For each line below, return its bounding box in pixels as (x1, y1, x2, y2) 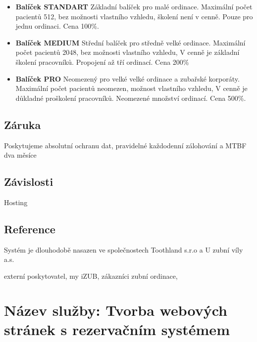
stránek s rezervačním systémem (4, 319, 230, 339)
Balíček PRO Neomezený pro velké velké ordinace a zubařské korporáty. (15, 73, 240, 84)
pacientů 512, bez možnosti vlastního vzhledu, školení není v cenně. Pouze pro (15, 11, 253, 21)
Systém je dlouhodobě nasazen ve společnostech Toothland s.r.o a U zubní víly (4, 244, 243, 255)
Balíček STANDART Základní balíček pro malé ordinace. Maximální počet (15, 1, 253, 11)
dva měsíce (4, 150, 37, 160)
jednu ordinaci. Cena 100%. (15, 21, 99, 31)
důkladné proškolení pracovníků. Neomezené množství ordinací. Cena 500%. (15, 92, 246, 103)
